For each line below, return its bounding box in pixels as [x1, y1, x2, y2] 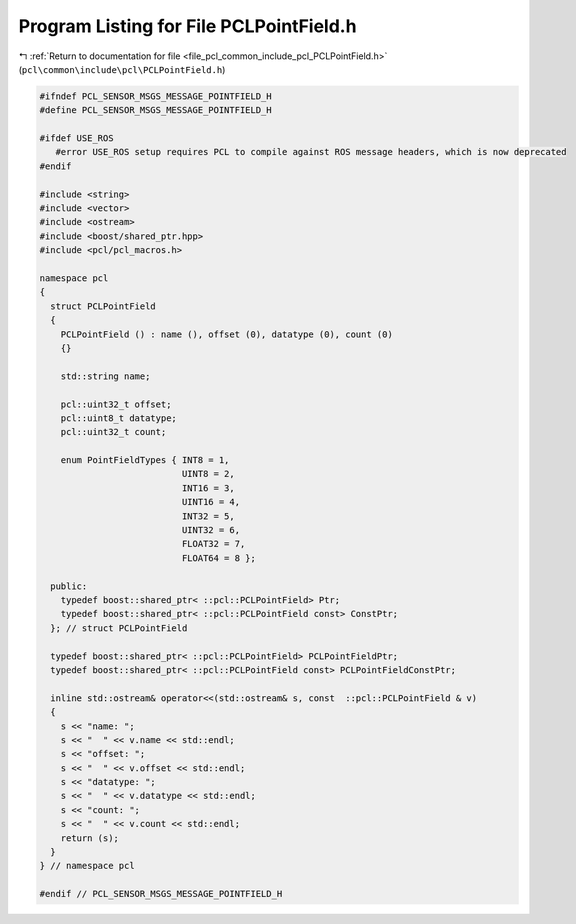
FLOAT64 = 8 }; [181, 552, 257, 564]
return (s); [60, 832, 120, 844]
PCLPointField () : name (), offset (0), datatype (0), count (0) [60, 328, 394, 340]
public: [50, 580, 88, 592]
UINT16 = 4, [181, 496, 240, 508]
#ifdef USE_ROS [39, 133, 114, 144]
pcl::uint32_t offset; [60, 398, 172, 410]
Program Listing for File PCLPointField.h [18, 15, 357, 37]
